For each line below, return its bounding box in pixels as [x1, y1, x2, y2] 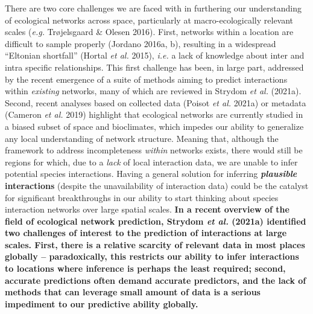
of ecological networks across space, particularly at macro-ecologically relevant [5, 13, 294, 26]
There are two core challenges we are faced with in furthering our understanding [5, 2, 302, 14]
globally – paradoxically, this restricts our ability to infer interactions [5, 250, 299, 263]
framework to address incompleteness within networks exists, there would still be [5, 144, 303, 156]
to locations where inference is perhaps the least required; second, [5, 262, 286, 275]
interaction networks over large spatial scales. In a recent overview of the [5, 203, 289, 216]
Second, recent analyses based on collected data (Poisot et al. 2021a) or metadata [5, 96, 306, 109]
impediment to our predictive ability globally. [5, 297, 198, 310]
